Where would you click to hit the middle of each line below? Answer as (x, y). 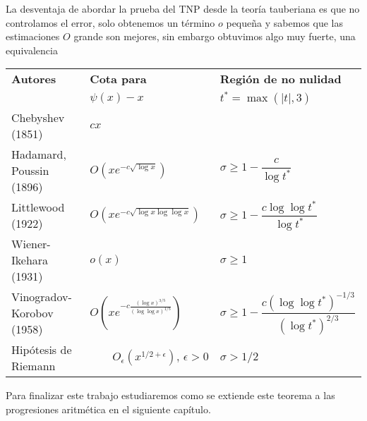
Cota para (118, 79)
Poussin (30, 171)
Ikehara (30, 260)
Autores (34, 79)
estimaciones (33, 36)
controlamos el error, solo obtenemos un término (110, 22)
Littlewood (38, 207)
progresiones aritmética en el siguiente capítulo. (108, 409)
